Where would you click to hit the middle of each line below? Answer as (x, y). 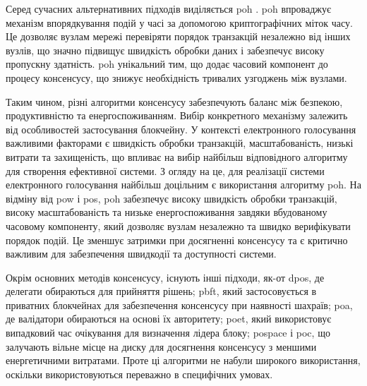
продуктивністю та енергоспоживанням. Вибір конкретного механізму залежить (177, 115)
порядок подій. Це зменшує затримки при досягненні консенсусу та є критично (177, 240)
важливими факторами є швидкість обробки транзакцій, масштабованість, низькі (180, 143)
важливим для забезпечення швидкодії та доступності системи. (141, 254)
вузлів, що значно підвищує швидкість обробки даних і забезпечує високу (165, 50)
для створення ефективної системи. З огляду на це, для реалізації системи (165, 170)
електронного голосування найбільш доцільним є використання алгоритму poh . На (183, 185)
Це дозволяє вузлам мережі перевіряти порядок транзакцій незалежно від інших (178, 36)
